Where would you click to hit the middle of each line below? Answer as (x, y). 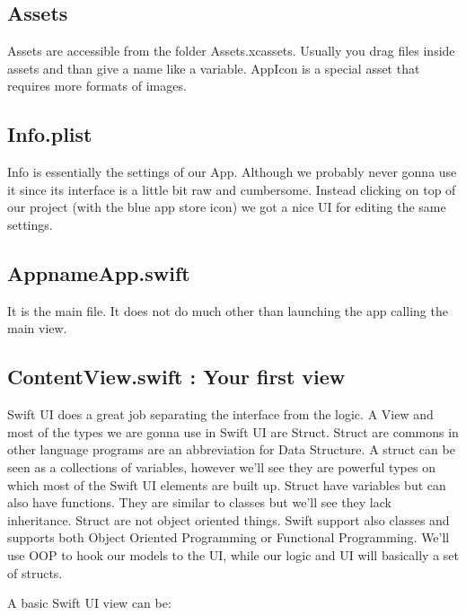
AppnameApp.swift (99, 272)
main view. (37, 328)
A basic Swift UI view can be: (89, 603)
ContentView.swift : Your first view (176, 377)
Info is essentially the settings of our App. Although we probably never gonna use (232, 172)
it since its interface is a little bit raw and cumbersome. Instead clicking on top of (232, 189)
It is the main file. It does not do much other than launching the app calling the (228, 310)
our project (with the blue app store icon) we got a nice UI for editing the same (227, 207)
